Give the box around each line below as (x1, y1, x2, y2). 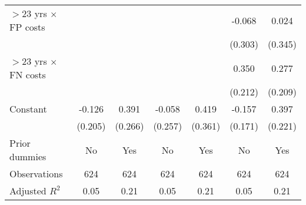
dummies (9, 150, 46, 163)
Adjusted (9, 184, 46, 197)
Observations (9, 167, 63, 180)
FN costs (9, 68, 46, 81)
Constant (9, 102, 47, 115)
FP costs (9, 20, 45, 34)
